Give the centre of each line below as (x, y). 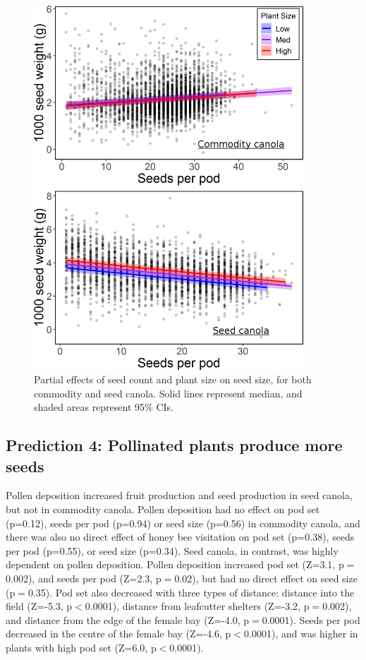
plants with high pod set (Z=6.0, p (81, 647)
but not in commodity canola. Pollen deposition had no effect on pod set (163, 509)
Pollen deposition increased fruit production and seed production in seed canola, (179, 495)
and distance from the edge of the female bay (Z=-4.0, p (128, 619)
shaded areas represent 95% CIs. (104, 407)
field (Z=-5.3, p (39, 606)
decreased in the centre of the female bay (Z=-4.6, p (118, 634)
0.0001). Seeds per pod (311, 619)
